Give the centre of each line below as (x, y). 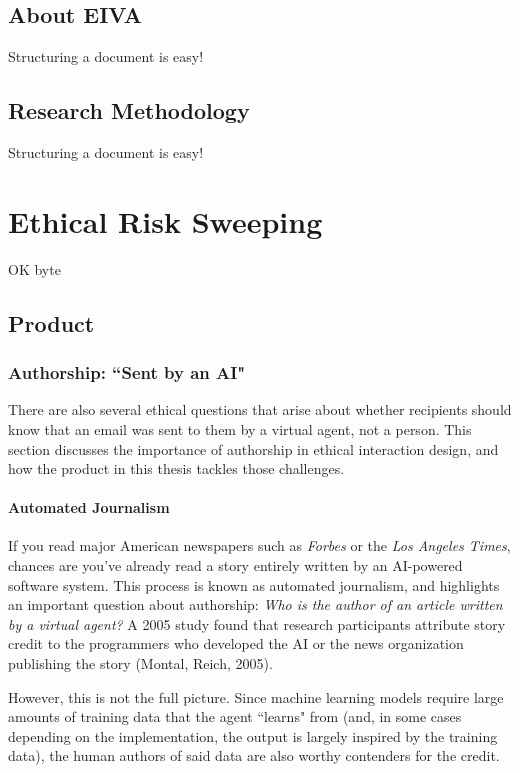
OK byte (34, 268)
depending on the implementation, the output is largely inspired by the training (253, 735)
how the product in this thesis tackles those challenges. (176, 468)
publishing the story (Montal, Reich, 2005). (140, 663)
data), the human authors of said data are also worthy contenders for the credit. (254, 755)
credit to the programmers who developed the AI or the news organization (236, 643)
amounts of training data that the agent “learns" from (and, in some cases (235, 716)
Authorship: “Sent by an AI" (127, 372)
